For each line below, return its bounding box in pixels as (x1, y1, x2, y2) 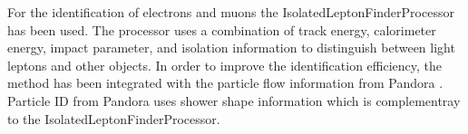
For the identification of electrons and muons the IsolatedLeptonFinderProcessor (7, 3, 454, 21)
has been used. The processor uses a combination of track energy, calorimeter (7, 20, 436, 39)
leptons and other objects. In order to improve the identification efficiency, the (7, 55, 443, 74)
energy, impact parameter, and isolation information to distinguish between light (7, 38, 455, 57)
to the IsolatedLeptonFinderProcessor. (7, 109, 220, 128)
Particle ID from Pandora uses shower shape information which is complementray (7, 91, 461, 110)
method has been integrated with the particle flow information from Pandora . (7, 73, 444, 92)
